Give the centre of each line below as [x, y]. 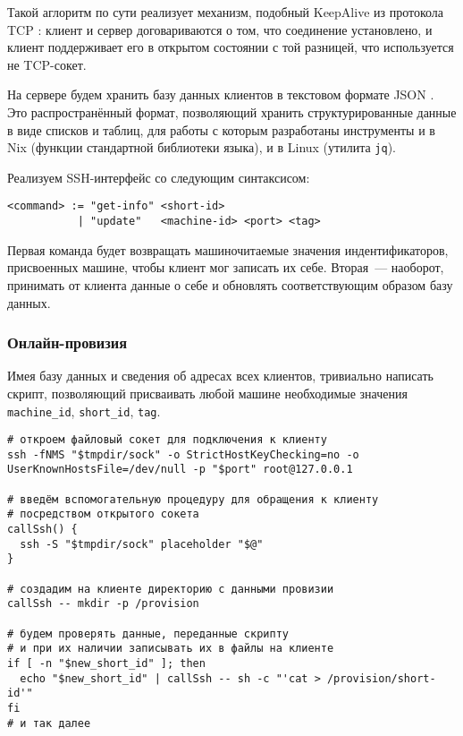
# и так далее [49, 723]
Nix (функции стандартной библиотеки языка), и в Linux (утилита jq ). [202, 147]
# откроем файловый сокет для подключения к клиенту [167, 440]
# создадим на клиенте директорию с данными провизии [171, 589]
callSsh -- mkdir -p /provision [103, 604]
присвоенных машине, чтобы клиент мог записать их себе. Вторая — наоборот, [226, 267]
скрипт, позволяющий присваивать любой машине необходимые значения [207, 393]
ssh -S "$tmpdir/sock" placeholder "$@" [142, 544]
